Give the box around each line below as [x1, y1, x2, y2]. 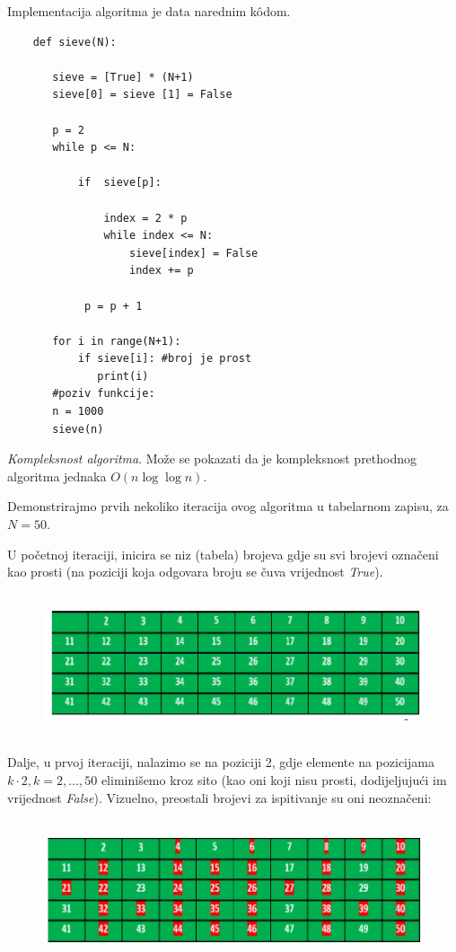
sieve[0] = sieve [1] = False [52, 88, 232, 101]
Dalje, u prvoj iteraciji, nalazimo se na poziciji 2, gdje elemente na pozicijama [7, 753, 434, 771]
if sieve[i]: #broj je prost [77, 352, 252, 366]
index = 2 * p [103, 211, 188, 225]
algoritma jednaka [7, 466, 107, 485]
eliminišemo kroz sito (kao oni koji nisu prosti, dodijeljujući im [101, 771, 447, 789]
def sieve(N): [32, 35, 117, 48]
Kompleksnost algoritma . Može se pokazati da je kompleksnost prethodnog [7, 449, 417, 468]
